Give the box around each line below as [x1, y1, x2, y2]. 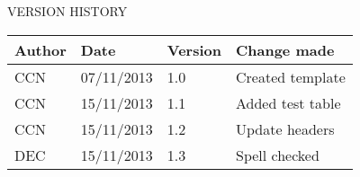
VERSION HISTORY [7, 2, 128, 20]
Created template [235, 66, 346, 87]
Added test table [235, 92, 341, 113]
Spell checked [235, 144, 319, 165]
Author [14, 39, 67, 60]
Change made [235, 39, 335, 60]
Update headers [235, 118, 335, 139]
